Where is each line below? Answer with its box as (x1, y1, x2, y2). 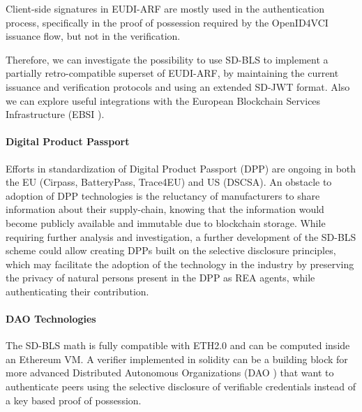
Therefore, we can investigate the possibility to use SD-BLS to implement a (6, 52, 329, 66)
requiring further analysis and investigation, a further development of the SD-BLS (6, 229, 356, 244)
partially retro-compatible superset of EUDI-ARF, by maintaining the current (6, 66, 339, 80)
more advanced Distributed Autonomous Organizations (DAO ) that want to (6, 365, 334, 380)
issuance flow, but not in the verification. (6, 29, 181, 43)
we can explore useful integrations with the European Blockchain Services (6, 93, 321, 108)
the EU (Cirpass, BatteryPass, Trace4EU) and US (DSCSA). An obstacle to (6, 175, 332, 189)
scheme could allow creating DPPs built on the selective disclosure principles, (6, 243, 336, 258)
